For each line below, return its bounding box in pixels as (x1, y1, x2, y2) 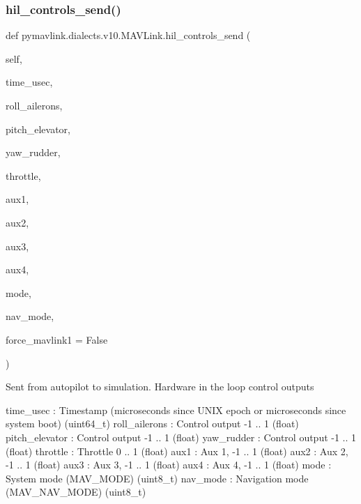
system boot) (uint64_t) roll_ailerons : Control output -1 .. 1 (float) (6, 416, 299, 431)
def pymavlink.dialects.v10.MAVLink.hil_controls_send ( (6, 28, 251, 43)
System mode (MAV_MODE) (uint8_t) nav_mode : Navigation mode (6, 471, 309, 485)
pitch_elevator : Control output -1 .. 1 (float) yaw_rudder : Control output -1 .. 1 (6, 429, 357, 444)
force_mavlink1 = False (6, 332, 108, 346)
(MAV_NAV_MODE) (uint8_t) (6, 484, 146, 499)
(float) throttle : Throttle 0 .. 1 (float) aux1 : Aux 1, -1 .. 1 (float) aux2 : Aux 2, (6, 443, 348, 458)
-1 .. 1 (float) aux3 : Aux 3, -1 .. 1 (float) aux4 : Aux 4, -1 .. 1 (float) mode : (6, 457, 332, 472)
